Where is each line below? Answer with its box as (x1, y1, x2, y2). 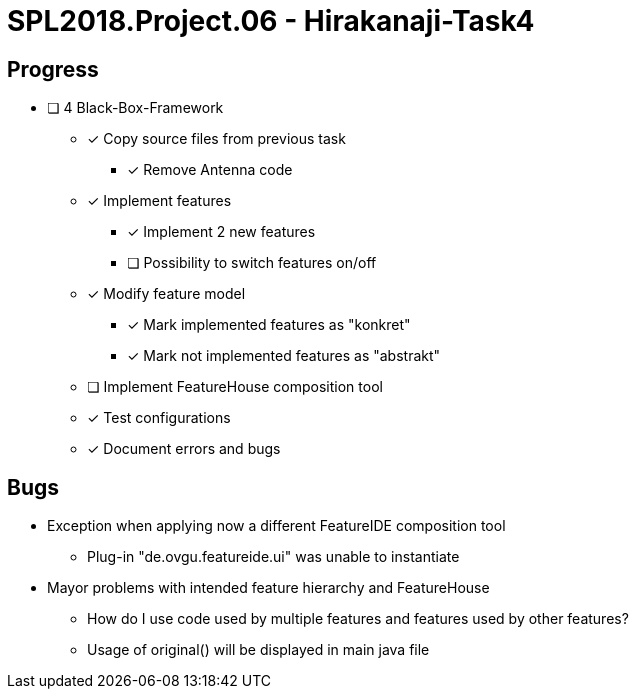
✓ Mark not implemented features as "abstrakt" (127, 347, 441, 365)
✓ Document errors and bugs (87, 440, 281, 458)
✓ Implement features (87, 192, 232, 210)
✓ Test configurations (87, 409, 231, 427)
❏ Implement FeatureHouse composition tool (87, 378, 383, 396)
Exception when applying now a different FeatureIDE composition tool (47, 517, 506, 535)
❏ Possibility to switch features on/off (127, 254, 377, 272)
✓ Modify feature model (87, 285, 246, 303)
